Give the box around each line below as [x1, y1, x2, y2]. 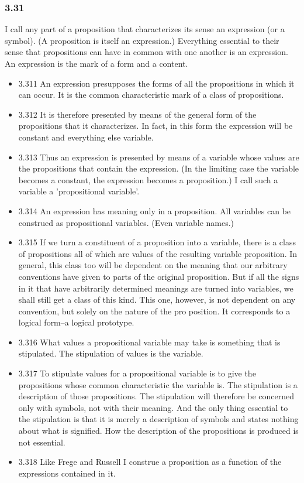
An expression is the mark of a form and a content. [5, 57, 188, 69]
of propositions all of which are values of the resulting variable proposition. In [18, 247, 298, 259]
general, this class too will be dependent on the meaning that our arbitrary [18, 259, 288, 271]
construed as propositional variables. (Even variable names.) [18, 216, 234, 228]
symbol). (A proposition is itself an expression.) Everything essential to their [5, 34, 279, 46]
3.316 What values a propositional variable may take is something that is [18, 335, 281, 348]
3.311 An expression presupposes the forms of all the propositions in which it [18, 77, 295, 89]
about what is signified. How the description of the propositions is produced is [18, 424, 299, 437]
